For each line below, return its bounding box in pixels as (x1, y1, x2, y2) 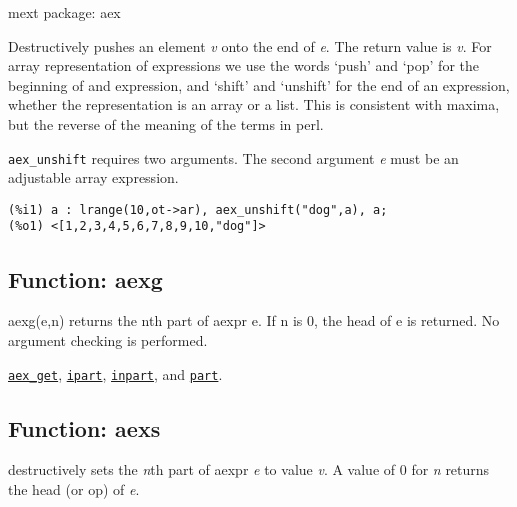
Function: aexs (8, 412, 161, 443)
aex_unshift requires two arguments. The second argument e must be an (8, 147, 459, 168)
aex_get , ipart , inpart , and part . (8, 363, 223, 384)
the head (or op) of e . (8, 478, 140, 499)
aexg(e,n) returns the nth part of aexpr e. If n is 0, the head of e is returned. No (8, 310, 500, 331)
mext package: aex (8, 2, 121, 22)
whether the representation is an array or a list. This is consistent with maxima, (8, 94, 500, 115)
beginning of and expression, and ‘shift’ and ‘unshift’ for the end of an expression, (8, 74, 510, 95)
